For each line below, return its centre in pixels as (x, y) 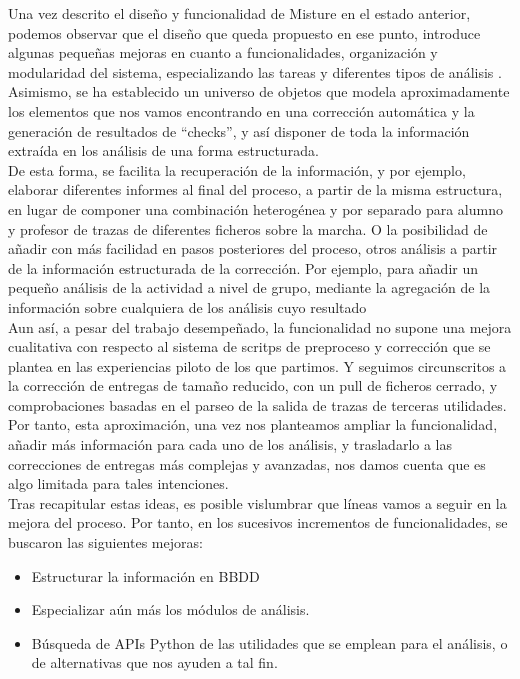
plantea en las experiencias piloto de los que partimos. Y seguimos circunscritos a (257, 365)
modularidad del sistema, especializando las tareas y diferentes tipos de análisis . (255, 71)
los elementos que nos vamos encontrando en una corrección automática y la (241, 110)
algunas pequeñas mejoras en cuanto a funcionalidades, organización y (223, 52)
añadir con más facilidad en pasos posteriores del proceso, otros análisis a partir (253, 248)
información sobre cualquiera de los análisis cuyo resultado (187, 306)
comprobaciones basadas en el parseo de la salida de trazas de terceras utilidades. (257, 404)
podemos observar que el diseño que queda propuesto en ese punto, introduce (244, 32)
